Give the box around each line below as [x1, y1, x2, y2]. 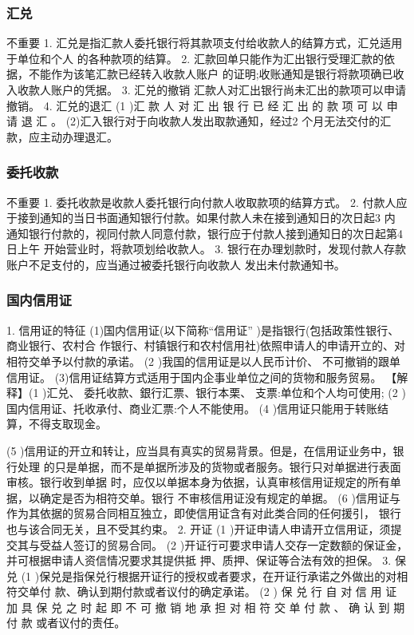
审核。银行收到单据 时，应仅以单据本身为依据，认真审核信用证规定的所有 [6, 474, 390, 490]
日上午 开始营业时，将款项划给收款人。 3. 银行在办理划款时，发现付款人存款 [6, 240, 406, 257]
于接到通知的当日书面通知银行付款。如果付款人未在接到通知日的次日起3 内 [6, 209, 396, 226]
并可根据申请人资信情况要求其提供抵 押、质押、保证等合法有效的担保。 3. [6, 552, 392, 569]
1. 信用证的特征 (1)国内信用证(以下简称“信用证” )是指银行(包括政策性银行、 [6, 321, 400, 338]
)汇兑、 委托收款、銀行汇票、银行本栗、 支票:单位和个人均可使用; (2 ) [42, 384, 406, 401]
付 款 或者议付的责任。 [6, 614, 126, 631]
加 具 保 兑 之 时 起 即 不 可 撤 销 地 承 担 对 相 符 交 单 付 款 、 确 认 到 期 [6, 598, 405, 615]
